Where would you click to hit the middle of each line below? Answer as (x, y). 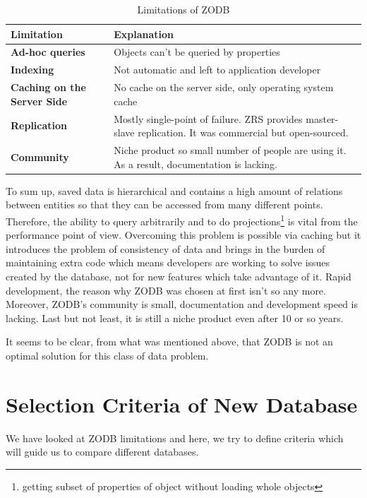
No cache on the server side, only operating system (224, 87)
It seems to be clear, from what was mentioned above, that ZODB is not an (169, 342)
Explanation (144, 34)
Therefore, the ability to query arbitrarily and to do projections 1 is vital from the (182, 220)
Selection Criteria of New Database (182, 404)
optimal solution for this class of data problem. (107, 355)
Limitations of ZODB (183, 9)
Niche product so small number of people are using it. (230, 150)
